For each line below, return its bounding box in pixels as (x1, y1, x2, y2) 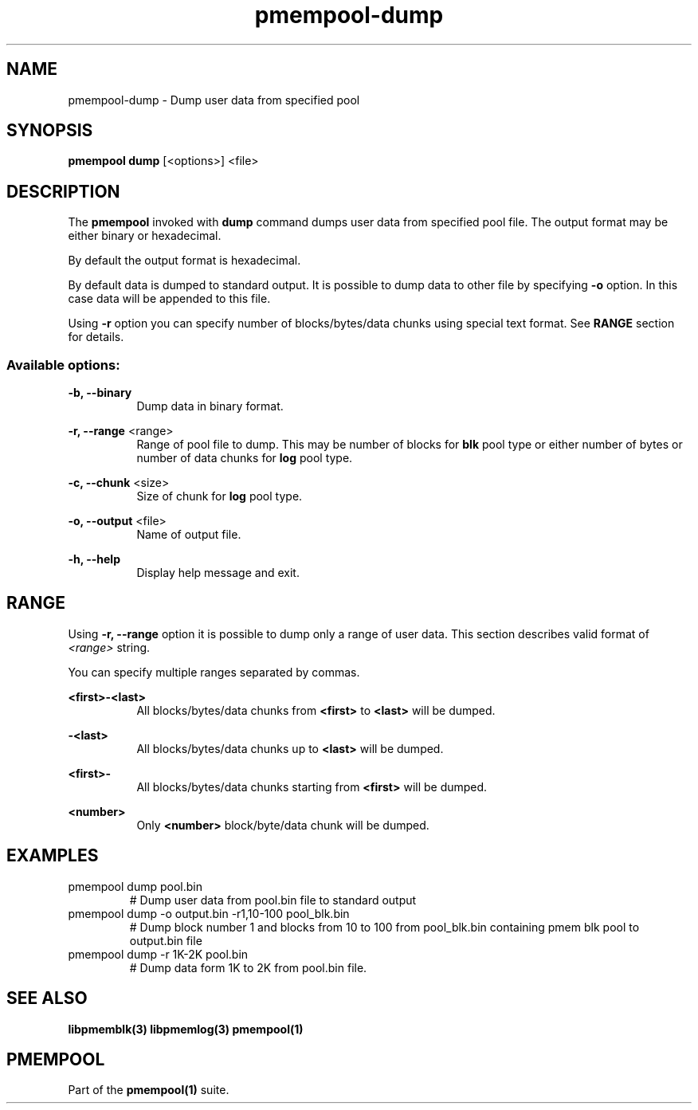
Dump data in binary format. (136, 399, 284, 414)
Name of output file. (136, 528, 241, 542)
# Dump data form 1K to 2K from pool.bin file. (129, 960, 367, 975)
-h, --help (68, 552, 120, 567)
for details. (68, 330, 124, 344)
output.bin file (129, 933, 202, 947)
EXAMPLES (6, 845, 99, 866)
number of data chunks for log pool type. (136, 451, 353, 465)
